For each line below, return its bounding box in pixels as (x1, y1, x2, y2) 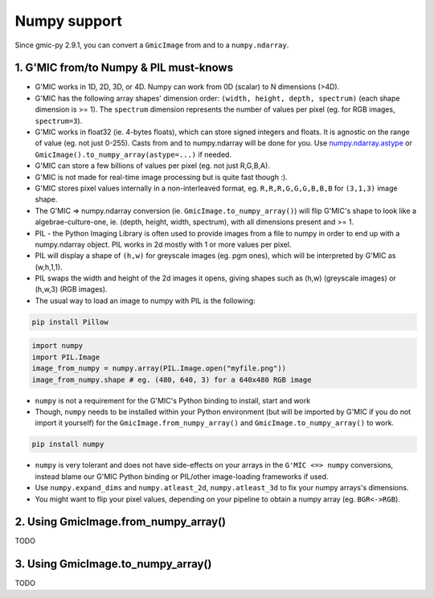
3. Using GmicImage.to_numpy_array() (14, 557, 212, 571)
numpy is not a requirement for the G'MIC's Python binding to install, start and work (35, 395, 311, 405)
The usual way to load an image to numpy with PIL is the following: (35, 296, 256, 305)
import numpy (31, 342, 84, 350)
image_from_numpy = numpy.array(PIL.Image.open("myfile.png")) (31, 364, 287, 373)
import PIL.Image (31, 352, 100, 362)
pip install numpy (31, 440, 104, 449)
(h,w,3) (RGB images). (35, 285, 108, 294)
